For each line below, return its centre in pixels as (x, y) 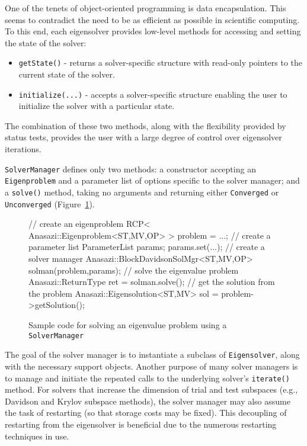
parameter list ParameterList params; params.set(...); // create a (147, 247)
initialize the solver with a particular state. (97, 106)
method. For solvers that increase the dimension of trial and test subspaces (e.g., (151, 389)
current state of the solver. (67, 74)
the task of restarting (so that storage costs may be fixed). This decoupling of (146, 413)
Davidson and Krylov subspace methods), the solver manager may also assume (148, 401)
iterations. (23, 149)
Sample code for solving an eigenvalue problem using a (128, 325)
